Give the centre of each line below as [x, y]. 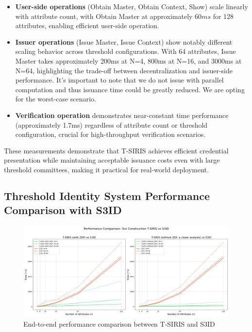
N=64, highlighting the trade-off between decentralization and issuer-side [124, 70]
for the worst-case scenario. [56, 99]
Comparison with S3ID [63, 210]
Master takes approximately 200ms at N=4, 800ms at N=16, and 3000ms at [128, 60]
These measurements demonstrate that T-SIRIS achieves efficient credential [116, 150]
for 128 [223, 16]
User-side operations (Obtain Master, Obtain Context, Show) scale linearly [132, 6]
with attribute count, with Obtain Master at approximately [104, 16]
